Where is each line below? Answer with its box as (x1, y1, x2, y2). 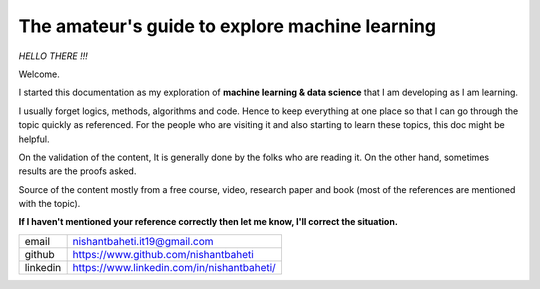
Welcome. (18, 68, 60, 80)
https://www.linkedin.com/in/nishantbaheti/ (72, 260, 277, 274)
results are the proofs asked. (18, 165, 137, 177)
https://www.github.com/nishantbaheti (72, 247, 254, 261)
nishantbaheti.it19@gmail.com (72, 234, 214, 248)
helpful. (18, 133, 50, 145)
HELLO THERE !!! (18, 50, 89, 62)
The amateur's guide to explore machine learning (18, 15, 437, 37)
